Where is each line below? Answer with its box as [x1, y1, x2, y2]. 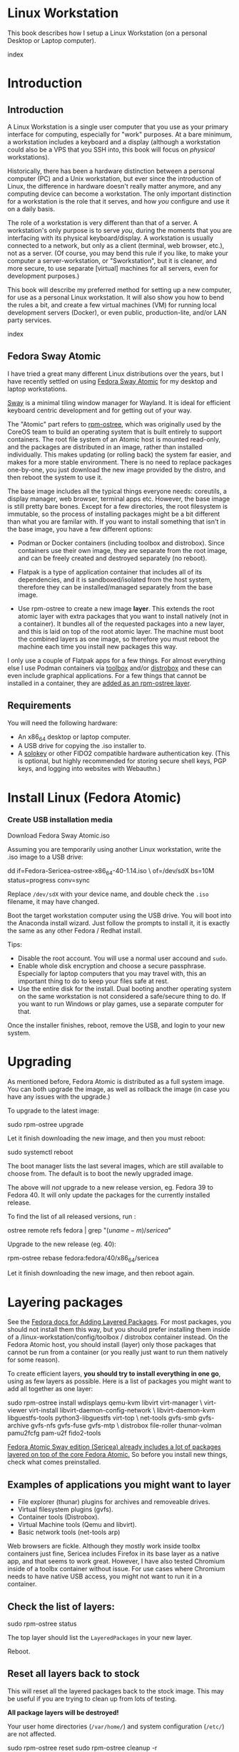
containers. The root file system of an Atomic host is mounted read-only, [7, 434, 221, 444]
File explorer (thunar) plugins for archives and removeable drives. [17, 1498, 210, 1506]
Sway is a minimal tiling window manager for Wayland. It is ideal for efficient [7, 398, 231, 407]
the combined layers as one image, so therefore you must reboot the [17, 634, 220, 643]
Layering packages [7, 1294, 123, 1310]
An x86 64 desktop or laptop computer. [17, 732, 131, 742]
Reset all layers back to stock [7, 1668, 141, 1680]
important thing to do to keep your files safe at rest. [17, 977, 169, 985]
